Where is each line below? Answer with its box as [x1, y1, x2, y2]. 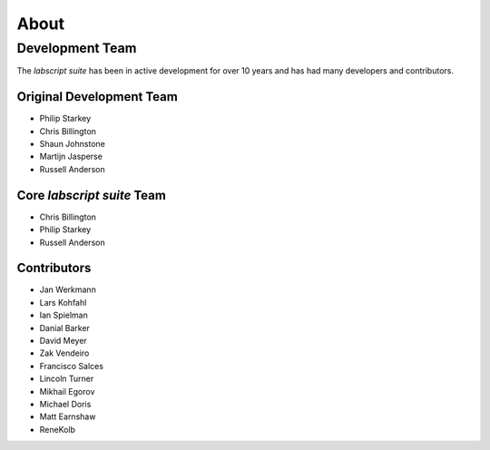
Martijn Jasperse [39, 151, 103, 162]
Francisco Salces [39, 360, 104, 371]
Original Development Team [16, 89, 179, 104]
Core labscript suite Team [16, 187, 167, 203]
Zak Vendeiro [39, 347, 90, 358]
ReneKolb [39, 424, 76, 435]
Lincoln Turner [39, 373, 94, 385]
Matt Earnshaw [39, 411, 96, 422]
